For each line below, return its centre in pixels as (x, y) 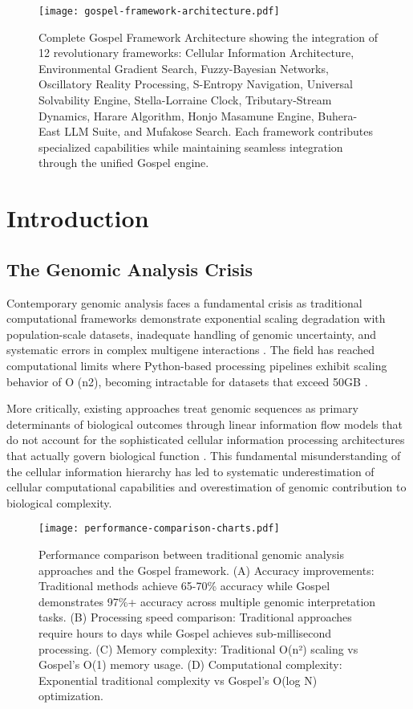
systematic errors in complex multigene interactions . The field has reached (191, 350)
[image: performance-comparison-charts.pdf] (159, 529)
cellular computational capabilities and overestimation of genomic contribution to (206, 487)
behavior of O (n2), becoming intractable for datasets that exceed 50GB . (187, 381)
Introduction (78, 218)
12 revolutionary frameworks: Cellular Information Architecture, (196, 53)
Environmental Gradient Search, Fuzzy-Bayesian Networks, (184, 68)
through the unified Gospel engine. (124, 163)
